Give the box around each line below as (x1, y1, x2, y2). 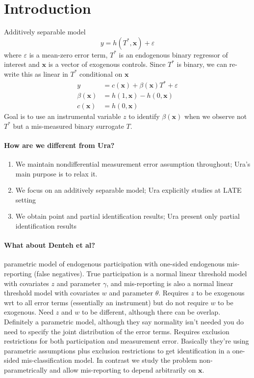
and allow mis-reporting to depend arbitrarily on (50, 364, 196, 375)
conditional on (79, 68, 123, 79)
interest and (4, 59, 40, 69)
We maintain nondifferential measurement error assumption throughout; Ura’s (15, 159, 251, 169)
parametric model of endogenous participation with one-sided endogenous (4, 259, 225, 269)
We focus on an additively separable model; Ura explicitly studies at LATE (15, 185, 242, 195)
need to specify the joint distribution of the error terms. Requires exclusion (4, 326, 229, 336)
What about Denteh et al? (4, 240, 95, 250)
